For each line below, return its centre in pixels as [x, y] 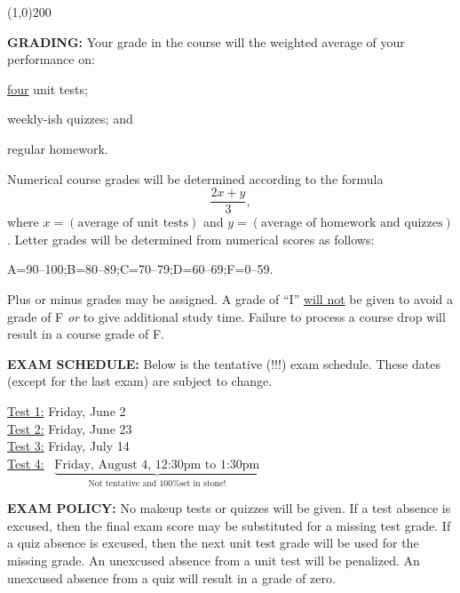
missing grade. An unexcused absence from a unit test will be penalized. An [214, 560]
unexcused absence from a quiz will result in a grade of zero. [171, 577]
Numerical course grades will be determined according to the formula [195, 178]
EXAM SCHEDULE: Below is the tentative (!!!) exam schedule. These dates [224, 363]
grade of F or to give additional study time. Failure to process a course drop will [226, 316]
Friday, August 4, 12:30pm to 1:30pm [157, 465]
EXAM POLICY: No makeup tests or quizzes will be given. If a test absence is [229, 508]
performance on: [51, 59]
